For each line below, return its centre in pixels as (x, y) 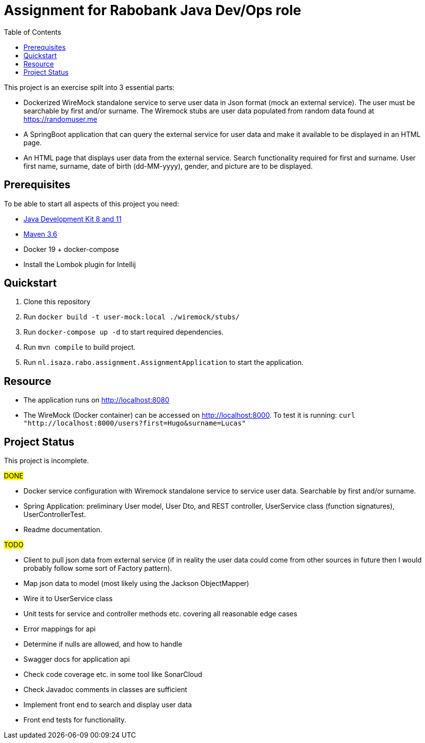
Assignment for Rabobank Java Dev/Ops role (153, 10)
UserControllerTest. (55, 515)
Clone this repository (57, 302)
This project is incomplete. (46, 461)
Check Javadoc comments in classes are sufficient (106, 690)
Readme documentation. (63, 530)
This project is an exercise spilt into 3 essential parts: (89, 87)
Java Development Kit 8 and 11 (73, 219)
